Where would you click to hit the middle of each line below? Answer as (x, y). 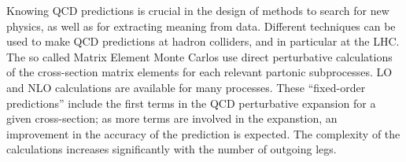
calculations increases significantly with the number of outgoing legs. (172, 149)
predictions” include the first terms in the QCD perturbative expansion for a (191, 103)
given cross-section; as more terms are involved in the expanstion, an (172, 118)
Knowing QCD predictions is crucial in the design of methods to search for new (198, 10)
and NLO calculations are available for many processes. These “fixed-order (186, 87)
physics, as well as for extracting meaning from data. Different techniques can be (201, 26)
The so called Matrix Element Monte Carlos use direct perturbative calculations (199, 56)
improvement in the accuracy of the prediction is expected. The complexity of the (203, 133)
